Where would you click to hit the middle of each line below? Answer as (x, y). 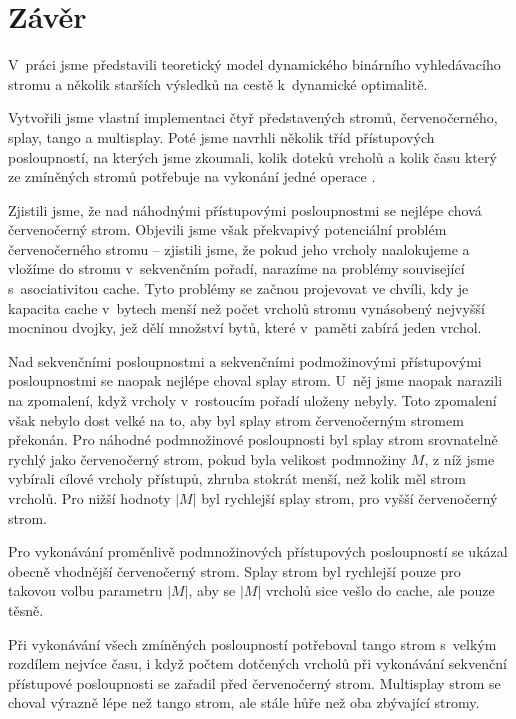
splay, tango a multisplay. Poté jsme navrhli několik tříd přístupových (221, 136)
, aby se (212, 590)
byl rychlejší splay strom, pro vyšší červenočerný (349, 498)
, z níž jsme (459, 458)
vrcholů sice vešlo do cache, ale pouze (380, 590)
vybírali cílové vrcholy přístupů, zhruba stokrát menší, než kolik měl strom (237, 478)
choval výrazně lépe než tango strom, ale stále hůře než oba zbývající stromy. (244, 702)
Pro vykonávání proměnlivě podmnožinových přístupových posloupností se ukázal (258, 551)
